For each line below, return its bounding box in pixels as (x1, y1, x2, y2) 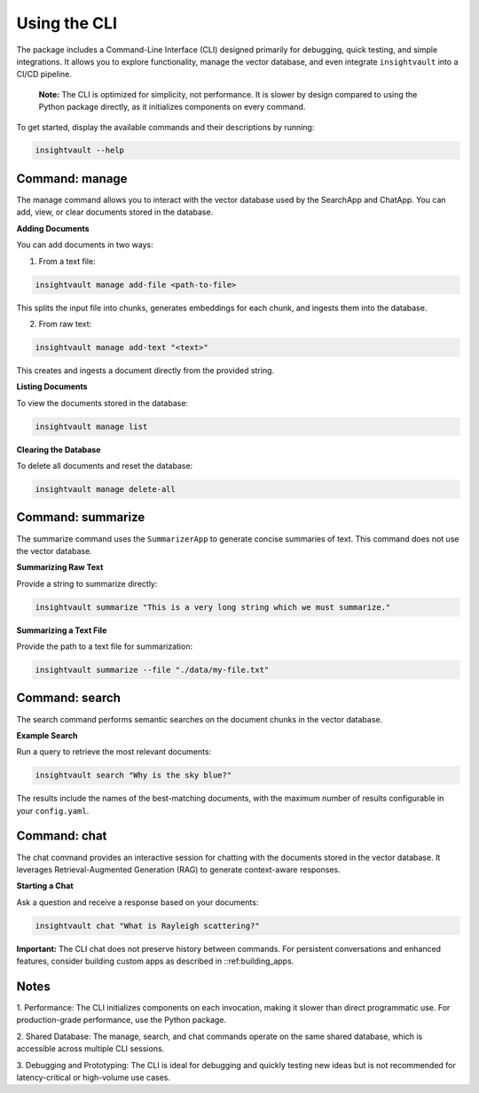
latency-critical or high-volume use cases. (16, 1072, 171, 1082)
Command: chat (16, 829, 107, 844)
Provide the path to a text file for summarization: (16, 641, 193, 652)
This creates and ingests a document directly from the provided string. (16, 364, 275, 376)
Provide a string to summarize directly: (16, 578, 158, 589)
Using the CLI (16, 13, 117, 33)
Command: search (16, 691, 122, 706)
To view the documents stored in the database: (16, 397, 189, 408)
